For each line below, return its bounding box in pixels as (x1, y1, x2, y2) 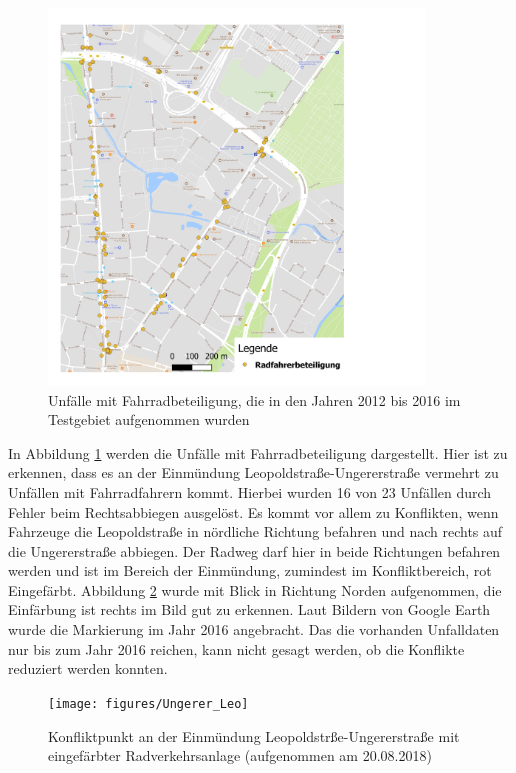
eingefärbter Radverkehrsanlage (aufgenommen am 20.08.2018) (48, 745, 432, 766)
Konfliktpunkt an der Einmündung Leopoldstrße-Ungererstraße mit (48, 725, 460, 746)
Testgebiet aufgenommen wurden (48, 409, 250, 430)
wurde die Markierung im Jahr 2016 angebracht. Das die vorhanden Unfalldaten (8, 619, 500, 640)
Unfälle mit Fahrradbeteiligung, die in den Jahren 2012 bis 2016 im (48, 389, 461, 410)
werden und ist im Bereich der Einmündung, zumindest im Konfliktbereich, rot (8, 560, 492, 581)
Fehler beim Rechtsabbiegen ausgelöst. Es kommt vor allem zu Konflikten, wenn (8, 501, 499, 522)
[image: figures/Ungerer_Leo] (48, 696, 249, 711)
